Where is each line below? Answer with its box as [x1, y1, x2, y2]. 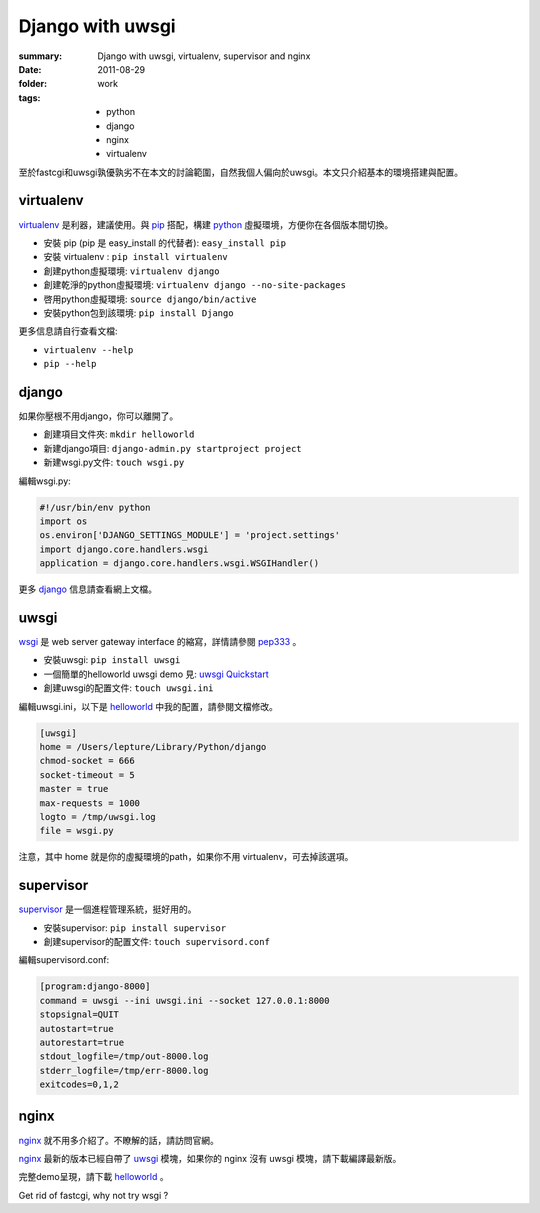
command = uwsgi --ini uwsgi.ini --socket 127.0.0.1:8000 [39, 995, 330, 1006]
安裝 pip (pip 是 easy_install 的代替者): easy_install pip [43, 236, 287, 249]
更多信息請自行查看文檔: [18, 325, 119, 337]
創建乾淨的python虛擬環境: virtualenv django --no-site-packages [43, 279, 347, 291]
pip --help [43, 358, 97, 370]
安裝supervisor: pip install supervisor [43, 921, 227, 934]
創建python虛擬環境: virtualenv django [43, 265, 220, 277]
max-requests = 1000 [39, 797, 140, 809]
